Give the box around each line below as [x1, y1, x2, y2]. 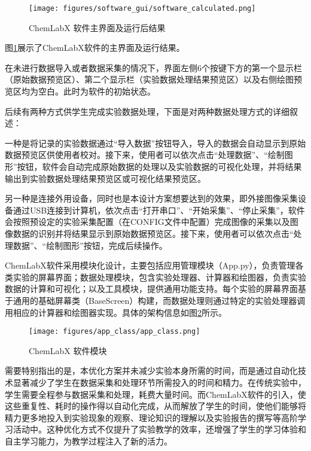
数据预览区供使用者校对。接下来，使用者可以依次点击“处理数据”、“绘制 [5, 148, 285, 161]
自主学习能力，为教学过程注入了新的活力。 [5, 434, 172, 447]
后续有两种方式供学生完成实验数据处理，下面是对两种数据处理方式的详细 [5, 105, 289, 117]
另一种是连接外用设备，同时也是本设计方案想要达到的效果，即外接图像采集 [5, 192, 298, 205]
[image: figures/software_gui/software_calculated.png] [29, 4, 256, 13]
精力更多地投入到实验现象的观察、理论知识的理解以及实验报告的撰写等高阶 [5, 411, 298, 423]
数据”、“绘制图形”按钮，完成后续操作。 [13, 239, 167, 251]
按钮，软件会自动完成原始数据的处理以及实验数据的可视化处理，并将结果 [17, 160, 302, 172]
